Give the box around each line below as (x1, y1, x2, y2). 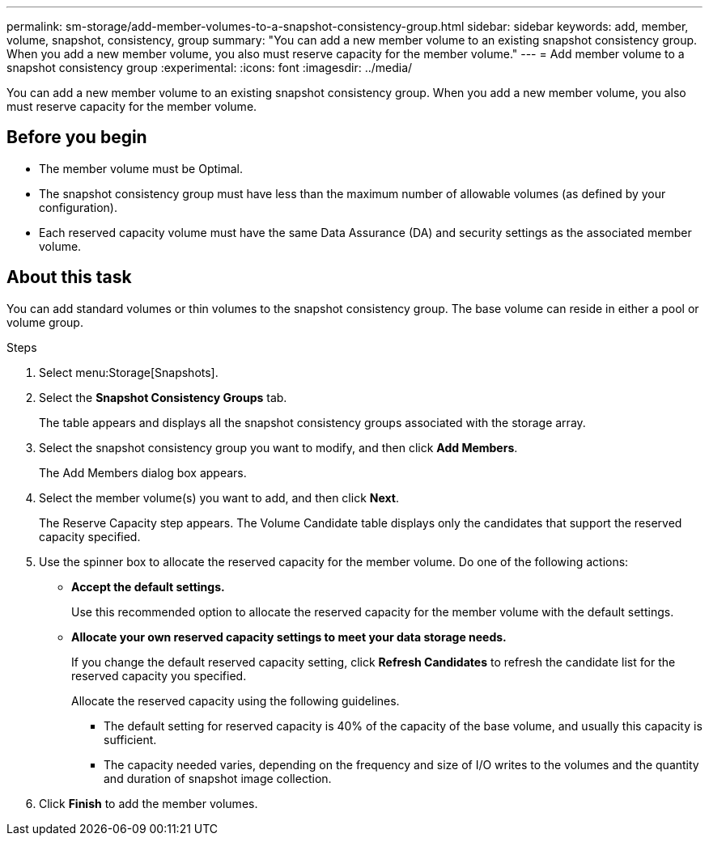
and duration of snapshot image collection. (104, 771, 332, 785)
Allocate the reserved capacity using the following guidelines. (71, 693, 400, 708)
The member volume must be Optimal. (39, 161, 243, 176)
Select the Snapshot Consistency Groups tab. (39, 390, 287, 404)
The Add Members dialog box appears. (39, 465, 247, 480)
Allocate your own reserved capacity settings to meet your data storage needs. (71, 629, 507, 644)
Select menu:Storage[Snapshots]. (39, 365, 219, 379)
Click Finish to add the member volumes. (39, 796, 258, 810)
